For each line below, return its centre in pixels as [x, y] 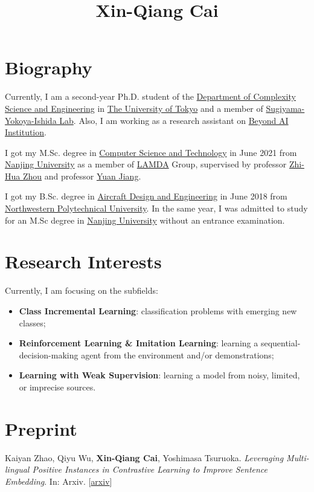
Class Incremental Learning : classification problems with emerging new [158, 310]
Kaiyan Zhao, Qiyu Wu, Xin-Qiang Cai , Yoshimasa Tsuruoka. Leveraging [144, 457]
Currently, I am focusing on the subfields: [82, 290]
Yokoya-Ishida [31, 120]
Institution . [26, 132]
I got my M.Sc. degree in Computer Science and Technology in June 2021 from [151, 152]
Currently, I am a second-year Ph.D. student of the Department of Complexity [150, 96]
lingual [17, 469]
